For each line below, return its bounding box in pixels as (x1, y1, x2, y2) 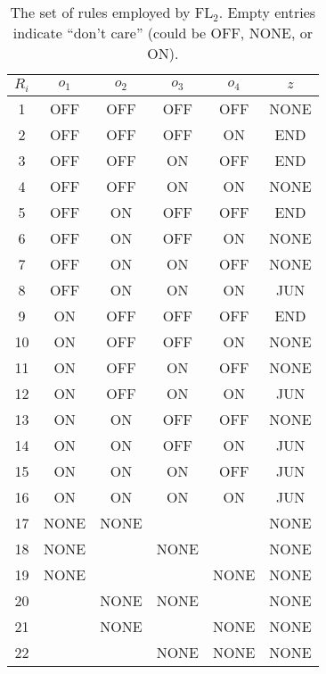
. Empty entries (218, 2, 316, 22)
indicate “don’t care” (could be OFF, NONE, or (12, 22, 314, 43)
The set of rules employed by (10, 2, 191, 22)
